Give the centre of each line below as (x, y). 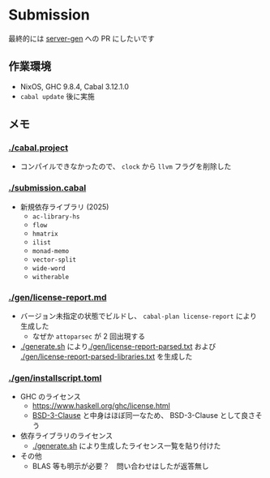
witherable (51, 277)
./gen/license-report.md (58, 297)
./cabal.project (39, 148)
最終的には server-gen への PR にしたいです (82, 38)
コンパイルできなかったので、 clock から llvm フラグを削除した (126, 166)
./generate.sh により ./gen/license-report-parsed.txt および (118, 347)
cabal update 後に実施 (57, 96)
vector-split (54, 260)
